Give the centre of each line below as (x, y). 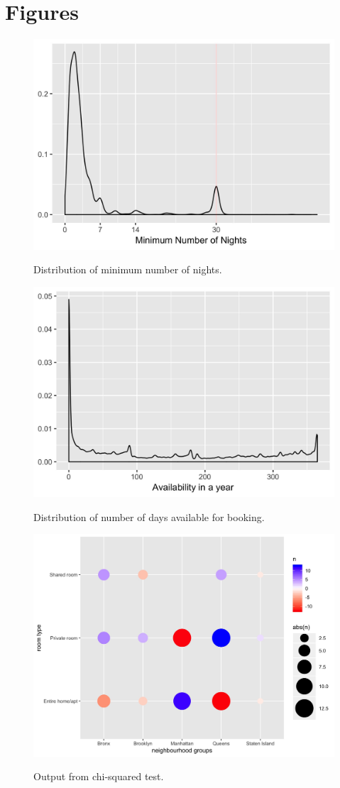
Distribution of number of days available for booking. (149, 516)
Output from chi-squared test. (99, 776)
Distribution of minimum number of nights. (128, 269)
